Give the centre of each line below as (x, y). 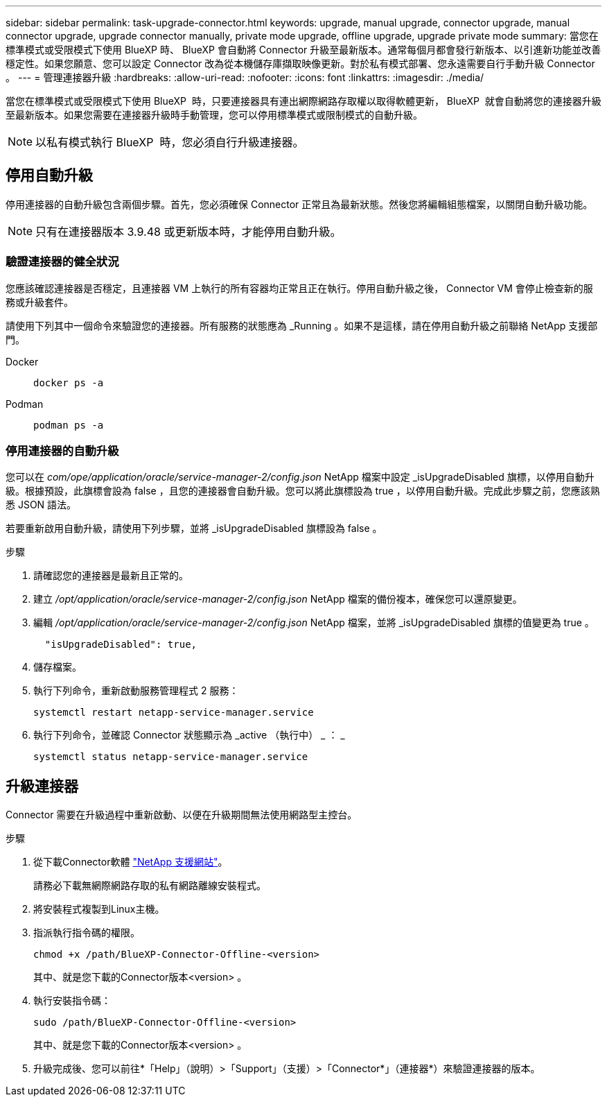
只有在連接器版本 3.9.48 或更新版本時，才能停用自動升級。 (188, 231)
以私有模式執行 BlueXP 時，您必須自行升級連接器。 (170, 142)
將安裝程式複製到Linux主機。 (99, 909)
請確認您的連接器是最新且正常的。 (111, 576)
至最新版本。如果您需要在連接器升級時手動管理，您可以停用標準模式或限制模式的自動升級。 (214, 115)
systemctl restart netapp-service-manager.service (174, 713)
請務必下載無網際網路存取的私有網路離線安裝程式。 (150, 886)
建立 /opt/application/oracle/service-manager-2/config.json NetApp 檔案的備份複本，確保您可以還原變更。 (278, 599)
